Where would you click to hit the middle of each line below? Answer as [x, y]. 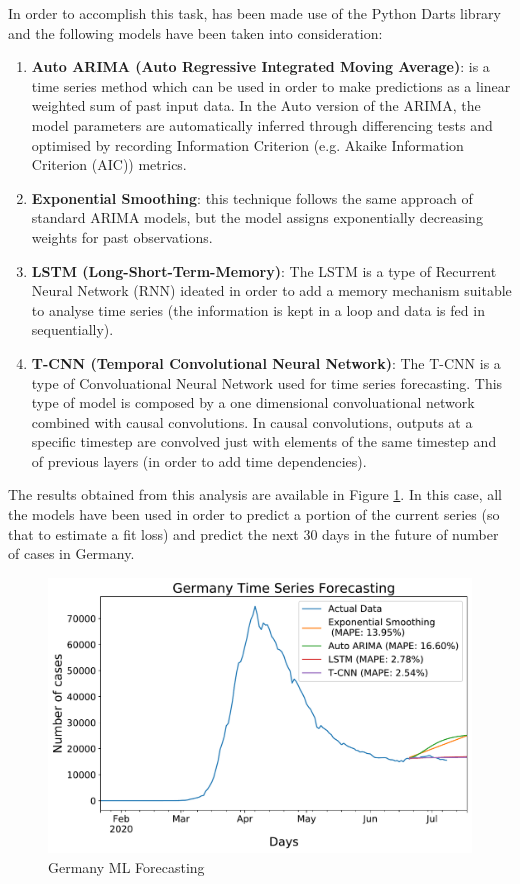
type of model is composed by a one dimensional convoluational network [253, 402]
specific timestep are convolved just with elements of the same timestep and [264, 441]
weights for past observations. [122, 236]
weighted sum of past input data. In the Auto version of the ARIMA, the [256, 105]
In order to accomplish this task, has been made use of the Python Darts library [254, 13]
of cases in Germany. [71, 553]
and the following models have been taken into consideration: [195, 32]
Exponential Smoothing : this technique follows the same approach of [252, 197]
